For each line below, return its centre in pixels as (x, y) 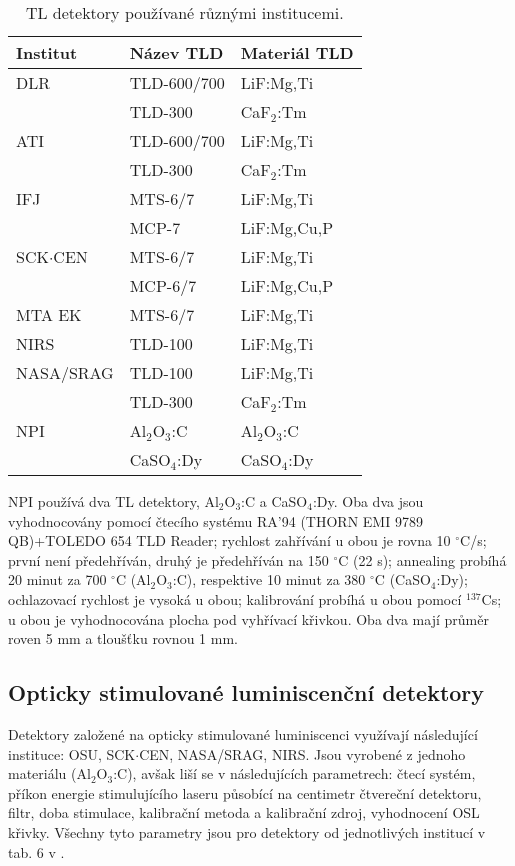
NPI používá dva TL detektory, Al (113, 501)
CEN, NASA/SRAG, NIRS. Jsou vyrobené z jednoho (302, 753)
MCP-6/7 (163, 285)
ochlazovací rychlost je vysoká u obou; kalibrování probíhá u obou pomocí (235, 598)
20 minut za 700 (57, 579)
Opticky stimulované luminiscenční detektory (246, 692)
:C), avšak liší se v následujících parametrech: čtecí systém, (294, 773)
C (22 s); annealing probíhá (422, 559)
